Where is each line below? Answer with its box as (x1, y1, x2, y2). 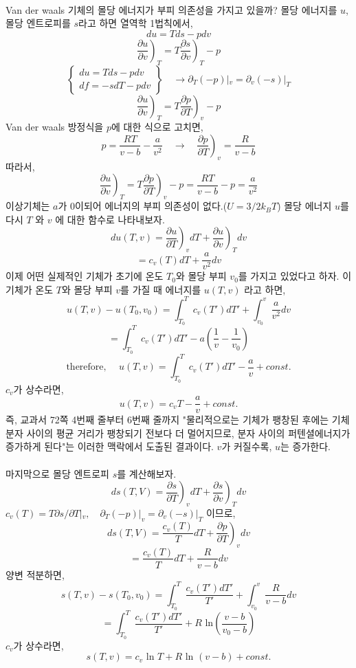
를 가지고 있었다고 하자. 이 (238, 269, 352, 283)
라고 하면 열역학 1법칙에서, (78, 16, 193, 30)
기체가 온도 (5, 282, 54, 296)
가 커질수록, (221, 439, 272, 454)
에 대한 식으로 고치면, (111, 120, 203, 134)
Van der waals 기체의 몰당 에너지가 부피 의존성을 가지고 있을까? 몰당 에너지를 (5, 2, 337, 16)
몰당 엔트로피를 (5, 16, 71, 30)
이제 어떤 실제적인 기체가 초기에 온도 (5, 269, 164, 283)
